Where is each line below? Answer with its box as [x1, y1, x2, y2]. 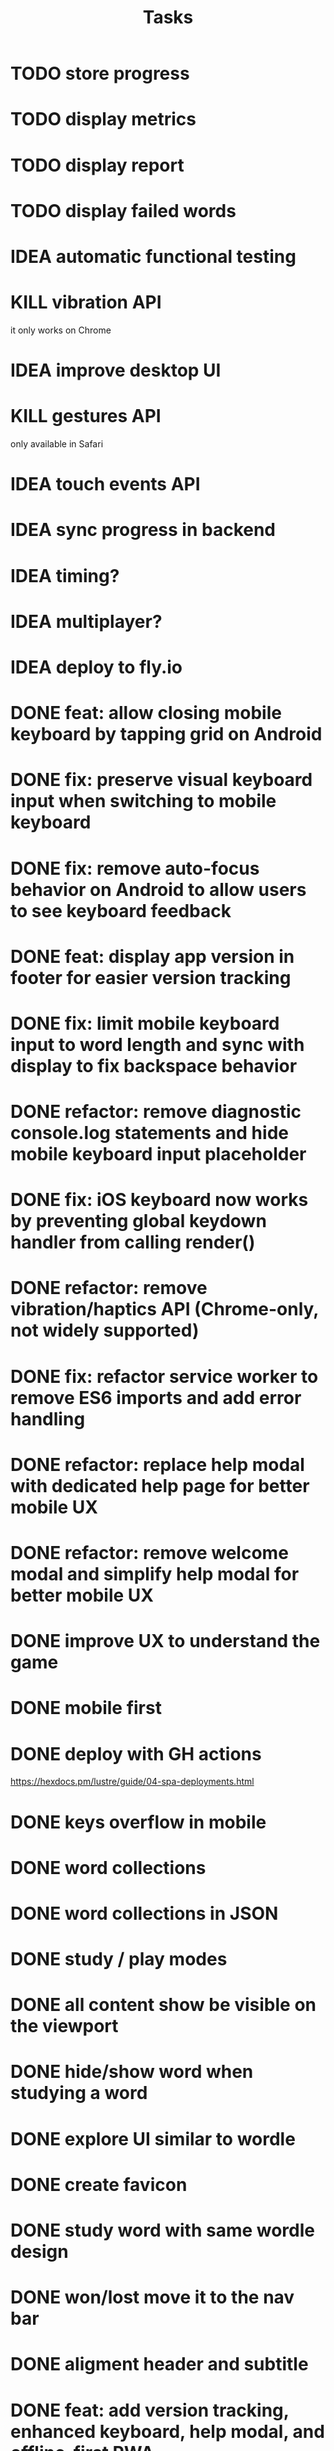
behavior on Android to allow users [10, 878, 307, 901]
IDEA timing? [10, 564, 120, 587]
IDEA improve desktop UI [10, 359, 222, 382]
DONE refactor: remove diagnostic [10, 1101, 302, 1123]
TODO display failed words [10, 199, 237, 222]
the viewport [10, 2015, 119, 2038]
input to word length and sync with [10, 1033, 305, 1056]
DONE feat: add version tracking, [10, 2399, 290, 2421]
